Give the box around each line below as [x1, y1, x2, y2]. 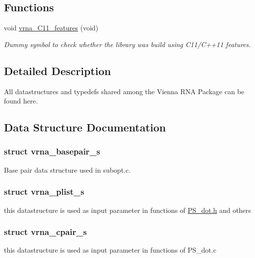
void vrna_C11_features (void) [4, 23, 99, 33]
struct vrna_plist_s [4, 185, 84, 198]
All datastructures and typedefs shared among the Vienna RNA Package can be [4, 86, 245, 96]
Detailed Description [4, 63, 111, 78]
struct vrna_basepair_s [4, 145, 101, 157]
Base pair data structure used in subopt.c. [4, 164, 131, 175]
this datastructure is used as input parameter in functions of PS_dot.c [4, 245, 216, 255]
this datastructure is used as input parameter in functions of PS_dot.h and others [4, 205, 251, 215]
